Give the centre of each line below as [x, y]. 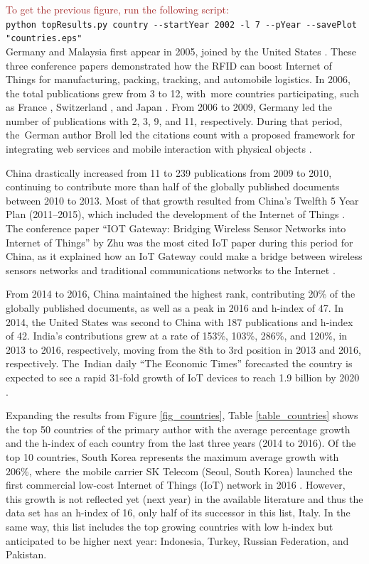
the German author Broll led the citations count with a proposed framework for [181, 135]
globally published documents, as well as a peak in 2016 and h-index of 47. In [175, 308]
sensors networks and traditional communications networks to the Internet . [171, 270]
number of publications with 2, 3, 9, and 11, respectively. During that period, [174, 120]
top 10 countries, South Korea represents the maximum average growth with [172, 456]
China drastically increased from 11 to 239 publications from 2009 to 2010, [169, 172]
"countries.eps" [44, 39]
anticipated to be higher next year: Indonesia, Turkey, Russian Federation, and [177, 540]
